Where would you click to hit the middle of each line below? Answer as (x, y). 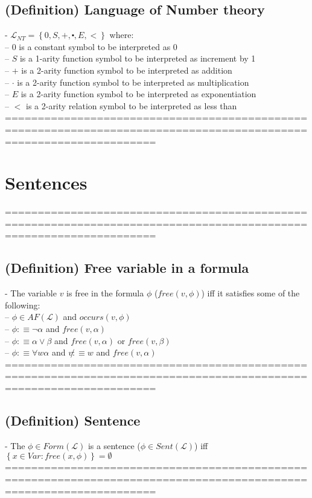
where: (122, 35)
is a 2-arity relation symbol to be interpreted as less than (131, 105)
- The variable (31, 293)
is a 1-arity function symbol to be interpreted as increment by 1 (138, 58)
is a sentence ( (114, 445)
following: (23, 305)
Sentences (46, 183)
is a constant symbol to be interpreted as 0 (98, 46)
